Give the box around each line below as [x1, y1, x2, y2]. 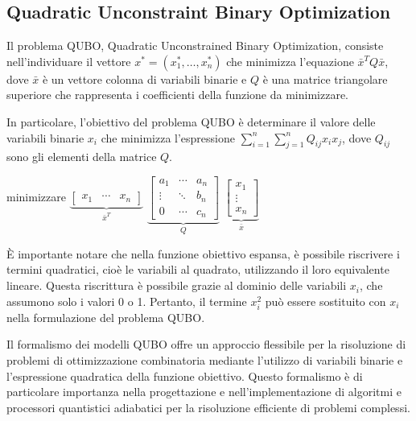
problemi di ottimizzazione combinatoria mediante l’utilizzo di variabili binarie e [6, 352, 403, 368]
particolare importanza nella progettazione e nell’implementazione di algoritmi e [6, 383, 402, 400]
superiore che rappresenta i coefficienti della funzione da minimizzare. [6, 86, 348, 103]
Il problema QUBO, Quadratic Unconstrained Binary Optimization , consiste [6, 37, 384, 54]
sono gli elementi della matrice [6, 148, 157, 165]
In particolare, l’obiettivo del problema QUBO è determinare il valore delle [6, 113, 376, 130]
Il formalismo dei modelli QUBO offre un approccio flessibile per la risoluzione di [6, 336, 406, 353]
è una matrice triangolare [262, 70, 388, 87]
